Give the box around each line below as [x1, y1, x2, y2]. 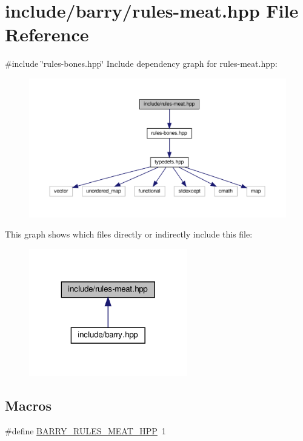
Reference [5, 22, 89, 47]
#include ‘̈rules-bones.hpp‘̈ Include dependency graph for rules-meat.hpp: [5, 57, 278, 70]
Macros [5, 395, 52, 414]
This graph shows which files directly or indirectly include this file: [5, 228, 253, 241]
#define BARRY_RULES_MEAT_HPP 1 [5, 424, 166, 437]
